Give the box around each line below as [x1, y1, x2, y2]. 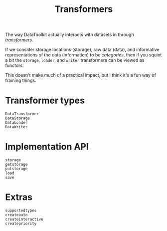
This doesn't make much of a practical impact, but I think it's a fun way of [5, 72, 156, 78]
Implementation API [5, 141, 89, 153]
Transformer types [5, 95, 85, 106]
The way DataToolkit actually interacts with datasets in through [5, 31, 134, 38]
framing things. [5, 77, 36, 83]
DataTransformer [5, 111, 39, 117]
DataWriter [5, 125, 28, 130]
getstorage [5, 162, 28, 167]
